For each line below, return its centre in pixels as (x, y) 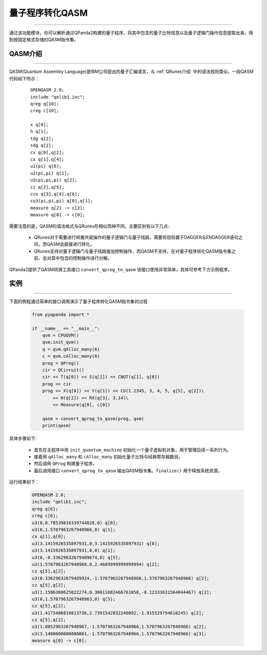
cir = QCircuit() (63, 370)
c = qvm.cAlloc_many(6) (71, 356)
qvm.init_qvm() (61, 342)
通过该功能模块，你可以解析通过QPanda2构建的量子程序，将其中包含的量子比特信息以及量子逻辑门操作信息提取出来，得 (131, 33)
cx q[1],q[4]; (47, 159)
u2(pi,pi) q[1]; (50, 173)
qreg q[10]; (45, 104)
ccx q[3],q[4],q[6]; (55, 194)
